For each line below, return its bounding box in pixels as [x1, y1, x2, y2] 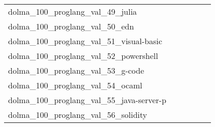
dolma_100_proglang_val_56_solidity [8, 109, 147, 120]
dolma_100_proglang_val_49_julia [8, 6, 137, 17]
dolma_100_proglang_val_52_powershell [8, 50, 158, 61]
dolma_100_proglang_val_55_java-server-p [8, 94, 166, 106]
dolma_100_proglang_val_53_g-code [8, 65, 145, 76]
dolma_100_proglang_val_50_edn [8, 20, 134, 32]
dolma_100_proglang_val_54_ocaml [8, 79, 142, 91]
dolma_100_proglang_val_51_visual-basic [8, 35, 162, 47]
